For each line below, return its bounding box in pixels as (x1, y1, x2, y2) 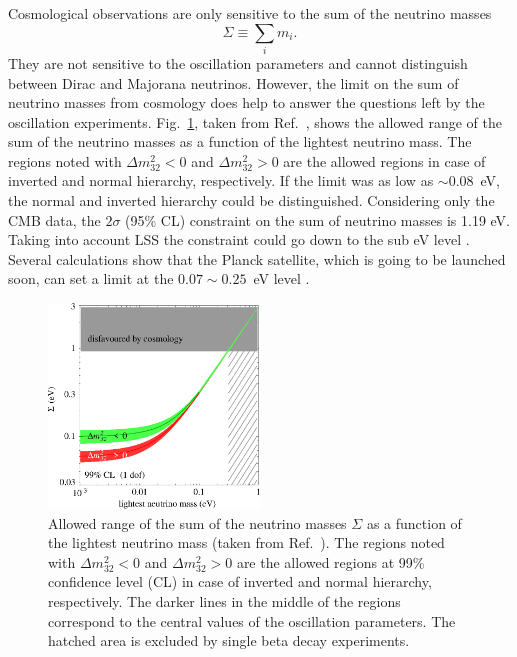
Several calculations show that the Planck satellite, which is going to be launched (8, 248, 506, 269)
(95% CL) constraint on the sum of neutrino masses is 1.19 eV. (125, 209, 510, 230)
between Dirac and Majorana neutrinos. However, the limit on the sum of (8, 72, 459, 93)
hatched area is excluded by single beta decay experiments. (48, 630, 410, 651)
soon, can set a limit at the (8, 268, 174, 289)
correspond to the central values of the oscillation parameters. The (48, 610, 456, 631)
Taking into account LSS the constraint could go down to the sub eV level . (8, 229, 470, 250)
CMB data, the (8, 209, 101, 230)
